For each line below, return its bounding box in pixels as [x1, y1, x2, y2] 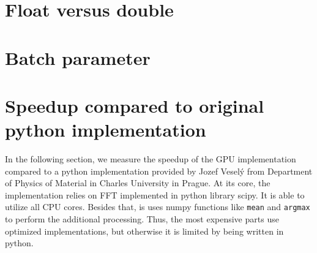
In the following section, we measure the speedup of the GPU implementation [5, 153, 296, 165]
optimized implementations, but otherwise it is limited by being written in [5, 224, 284, 237]
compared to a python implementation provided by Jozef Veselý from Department [5, 164, 313, 177]
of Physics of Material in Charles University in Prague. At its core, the [5, 176, 270, 189]
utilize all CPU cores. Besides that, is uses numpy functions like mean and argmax [5, 200, 310, 213]
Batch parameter [5, 45, 151, 70]
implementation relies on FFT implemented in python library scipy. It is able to [5, 188, 305, 201]
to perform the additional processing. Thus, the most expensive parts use [5, 213, 279, 225]
